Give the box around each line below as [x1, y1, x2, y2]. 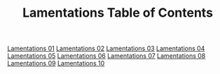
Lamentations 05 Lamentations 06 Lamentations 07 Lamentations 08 [7, 52, 206, 60]
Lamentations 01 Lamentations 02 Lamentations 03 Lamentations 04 [7, 44, 205, 53]
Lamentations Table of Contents [22, 5, 214, 21]
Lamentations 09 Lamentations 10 [7, 59, 105, 68]
